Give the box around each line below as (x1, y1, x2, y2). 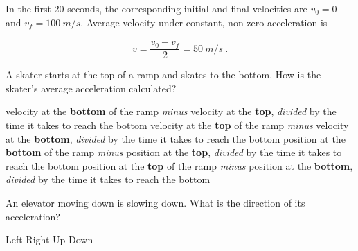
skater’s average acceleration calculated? (6, 80, 177, 95)
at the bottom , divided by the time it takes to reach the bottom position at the (6, 131, 346, 146)
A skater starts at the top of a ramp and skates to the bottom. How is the (6, 67, 321, 82)
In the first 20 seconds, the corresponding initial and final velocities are (6, 1, 307, 15)
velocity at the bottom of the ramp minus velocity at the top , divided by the (6, 104, 337, 119)
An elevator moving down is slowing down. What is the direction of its (6, 196, 305, 209)
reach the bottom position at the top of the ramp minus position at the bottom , (6, 158, 353, 173)
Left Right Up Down (6, 232, 93, 247)
